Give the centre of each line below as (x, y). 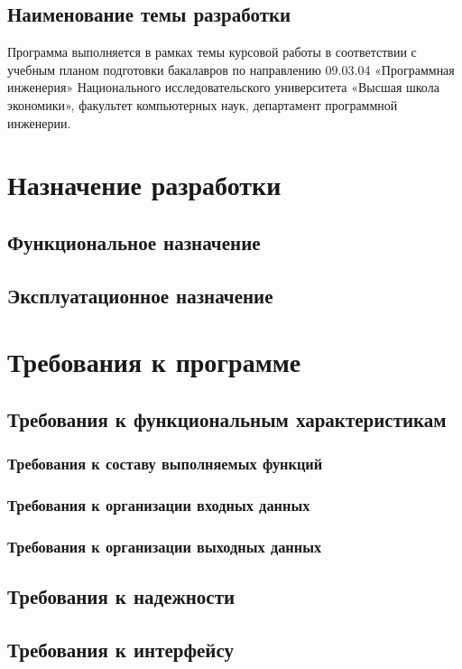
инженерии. (39, 122)
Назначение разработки (144, 185)
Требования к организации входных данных (159, 505)
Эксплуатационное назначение (140, 295)
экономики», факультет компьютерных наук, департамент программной (203, 104)
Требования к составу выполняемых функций (165, 464)
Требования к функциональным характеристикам (227, 418)
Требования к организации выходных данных (165, 546)
